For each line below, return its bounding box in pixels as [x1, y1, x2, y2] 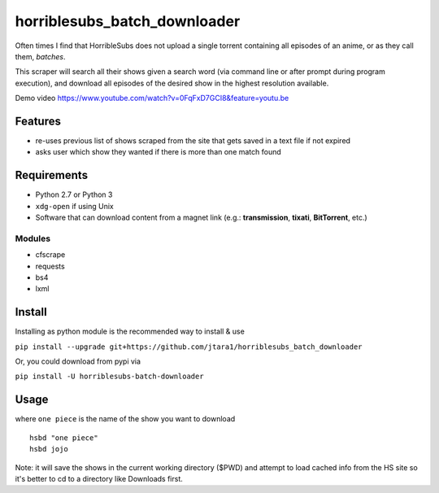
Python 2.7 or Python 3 [35, 190, 113, 199]
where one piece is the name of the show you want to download [15, 414, 236, 424]
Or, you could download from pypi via [15, 356, 141, 366]
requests [35, 261, 65, 271]
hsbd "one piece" [29, 433, 98, 443]
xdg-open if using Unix [35, 201, 114, 211]
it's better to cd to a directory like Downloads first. [15, 473, 183, 483]
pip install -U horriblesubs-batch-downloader [15, 372, 204, 382]
